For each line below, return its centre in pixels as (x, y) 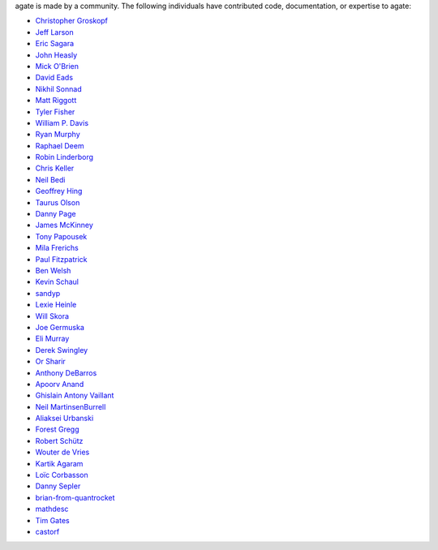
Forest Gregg (58, 429)
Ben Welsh (53, 270)
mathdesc (52, 509)
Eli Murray (52, 339)
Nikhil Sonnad (58, 88)
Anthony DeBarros (66, 372)
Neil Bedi (50, 179)
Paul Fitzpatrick (62, 259)
